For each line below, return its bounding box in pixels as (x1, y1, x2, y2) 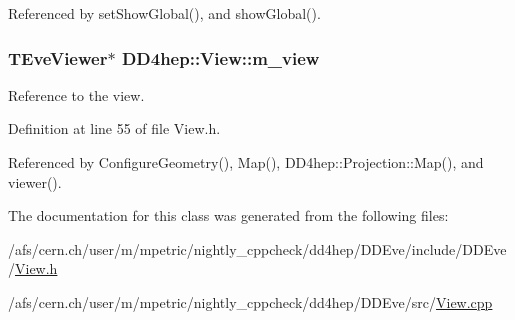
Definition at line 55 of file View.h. (8, 118, 221, 139)
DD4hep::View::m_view (121, 45, 320, 70)
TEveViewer (8, 45, 108, 70)
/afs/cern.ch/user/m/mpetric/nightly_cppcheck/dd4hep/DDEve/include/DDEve (8, 238, 507, 259)
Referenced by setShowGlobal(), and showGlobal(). (8, 3, 321, 23)
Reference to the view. (8, 84, 145, 105)
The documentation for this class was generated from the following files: (8, 205, 449, 226)
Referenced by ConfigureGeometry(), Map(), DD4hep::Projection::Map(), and (8, 152, 484, 172)
